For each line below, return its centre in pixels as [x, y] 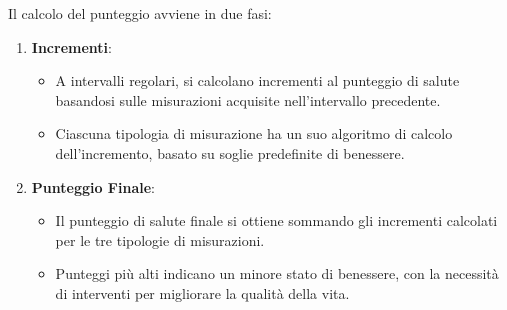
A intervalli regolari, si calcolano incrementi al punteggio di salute [257, 80]
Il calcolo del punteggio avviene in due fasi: [140, 13]
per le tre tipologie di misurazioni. [160, 239]
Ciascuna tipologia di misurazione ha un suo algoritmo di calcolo [254, 133]
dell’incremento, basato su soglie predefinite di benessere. [230, 152]
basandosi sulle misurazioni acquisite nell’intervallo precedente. [248, 99]
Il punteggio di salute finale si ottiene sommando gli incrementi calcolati [276, 220]
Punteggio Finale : [93, 186]
